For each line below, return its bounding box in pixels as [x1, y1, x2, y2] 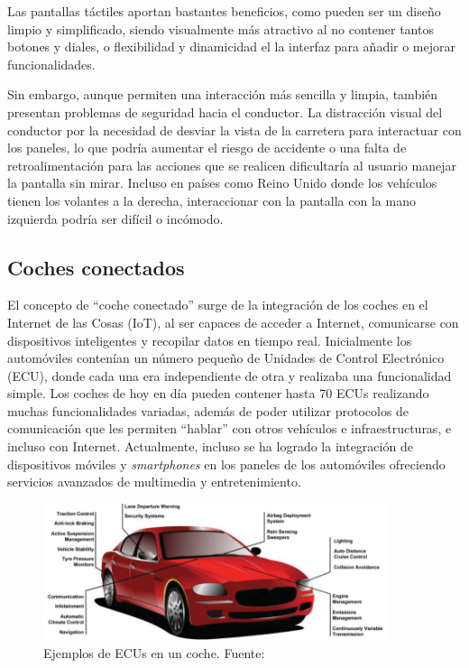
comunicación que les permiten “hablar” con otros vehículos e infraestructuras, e [7, 419, 452, 438]
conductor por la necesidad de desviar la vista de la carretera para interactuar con [7, 120, 462, 139]
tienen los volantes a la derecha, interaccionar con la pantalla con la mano [7, 190, 416, 209]
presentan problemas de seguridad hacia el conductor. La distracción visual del [7, 102, 443, 121]
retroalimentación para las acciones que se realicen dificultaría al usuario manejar [7, 155, 456, 174]
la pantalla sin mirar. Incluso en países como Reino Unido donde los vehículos [7, 173, 437, 192]
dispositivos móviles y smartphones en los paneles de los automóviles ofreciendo [7, 454, 446, 473]
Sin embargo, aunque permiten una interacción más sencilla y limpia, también [7, 85, 438, 104]
